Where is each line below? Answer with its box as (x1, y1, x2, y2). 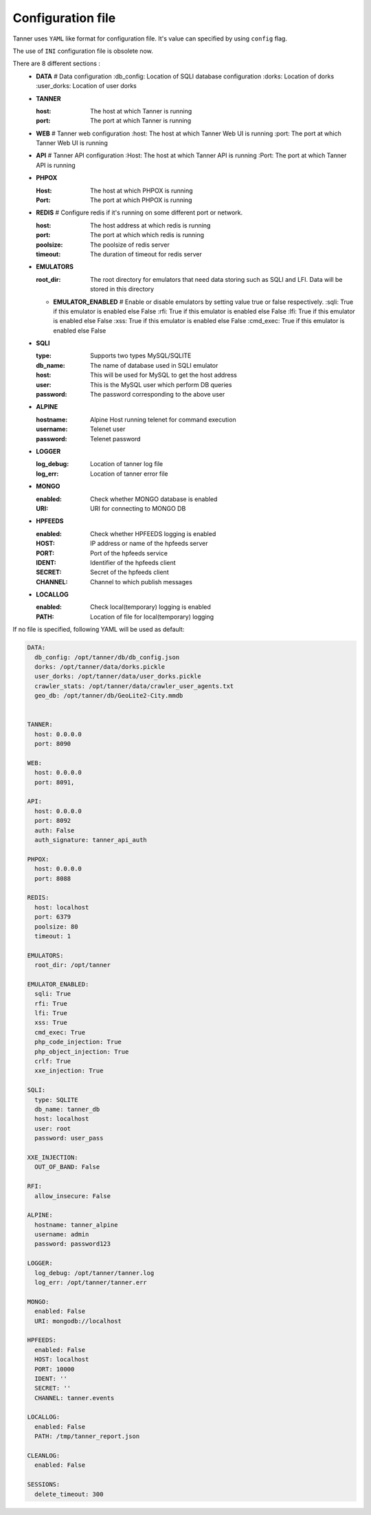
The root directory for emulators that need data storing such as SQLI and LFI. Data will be (90, 275, 343, 283)
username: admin (34, 1230, 89, 1239)
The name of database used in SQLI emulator (90, 361, 218, 369)
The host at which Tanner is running (90, 107, 192, 115)
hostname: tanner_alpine (34, 1221, 118, 1228)
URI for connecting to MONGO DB (90, 504, 186, 512)
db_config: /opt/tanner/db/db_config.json (34, 653, 180, 661)
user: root (34, 1125, 71, 1132)
